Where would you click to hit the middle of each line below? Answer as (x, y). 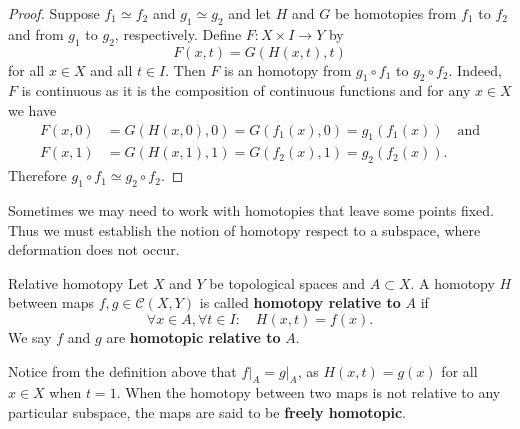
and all (111, 69)
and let (250, 13)
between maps (51, 302)
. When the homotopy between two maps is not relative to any (308, 392)
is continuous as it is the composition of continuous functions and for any (246, 90)
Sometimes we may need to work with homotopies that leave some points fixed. (251, 210)
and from (36, 33)
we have (32, 109)
